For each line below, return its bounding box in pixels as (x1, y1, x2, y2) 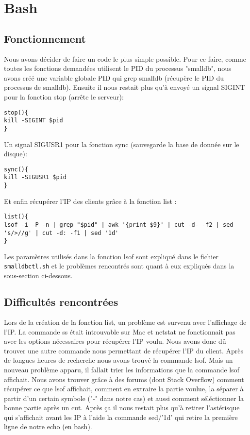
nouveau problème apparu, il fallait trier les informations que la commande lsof (4, 364, 240, 374)
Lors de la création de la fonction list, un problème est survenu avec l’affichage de (4, 317, 247, 327)
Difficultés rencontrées (4, 294, 118, 309)
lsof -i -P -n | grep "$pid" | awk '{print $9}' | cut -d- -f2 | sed (4, 221, 233, 228)
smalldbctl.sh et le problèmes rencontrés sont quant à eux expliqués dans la (4, 261, 234, 271)
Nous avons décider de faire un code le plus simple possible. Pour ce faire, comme (4, 53, 246, 64)
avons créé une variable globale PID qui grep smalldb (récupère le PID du (4, 72, 224, 83)
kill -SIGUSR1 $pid (4, 174, 67, 181)
